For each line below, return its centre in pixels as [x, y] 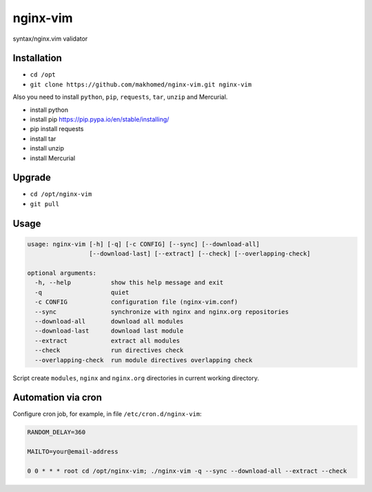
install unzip [47, 148]
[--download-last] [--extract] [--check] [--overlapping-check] [200, 254]
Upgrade [32, 178]
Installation [37, 58]
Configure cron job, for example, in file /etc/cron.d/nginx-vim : [107, 414]
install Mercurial [53, 158]
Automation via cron [58, 398]
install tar [43, 139]
